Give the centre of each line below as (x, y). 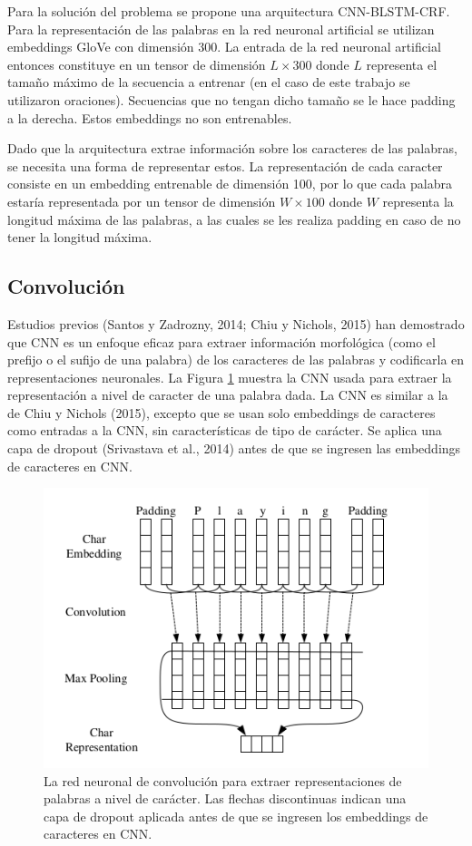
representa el (402, 64)
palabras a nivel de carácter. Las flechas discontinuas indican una (225, 798)
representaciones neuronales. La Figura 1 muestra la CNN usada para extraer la (230, 377)
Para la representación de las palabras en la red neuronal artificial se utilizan (221, 29)
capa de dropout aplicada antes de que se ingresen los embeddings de (236, 816)
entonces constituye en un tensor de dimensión (137, 64)
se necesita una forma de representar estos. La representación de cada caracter (225, 165)
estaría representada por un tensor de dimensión (142, 201)
